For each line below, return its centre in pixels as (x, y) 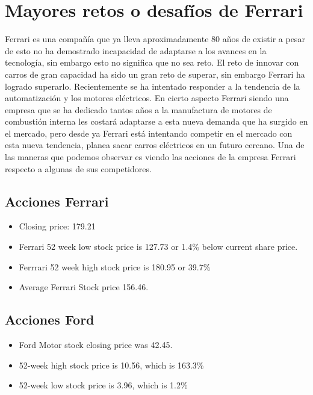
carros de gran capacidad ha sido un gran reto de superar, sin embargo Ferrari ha (155, 74)
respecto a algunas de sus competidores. (78, 168)
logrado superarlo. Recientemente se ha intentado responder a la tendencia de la (153, 86)
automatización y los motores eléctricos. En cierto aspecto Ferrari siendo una (147, 98)
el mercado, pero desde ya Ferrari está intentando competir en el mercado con (149, 133)
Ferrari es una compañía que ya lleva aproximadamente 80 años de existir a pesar (155, 39)
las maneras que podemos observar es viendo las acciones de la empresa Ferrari (150, 157)
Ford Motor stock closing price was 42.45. (96, 345)
